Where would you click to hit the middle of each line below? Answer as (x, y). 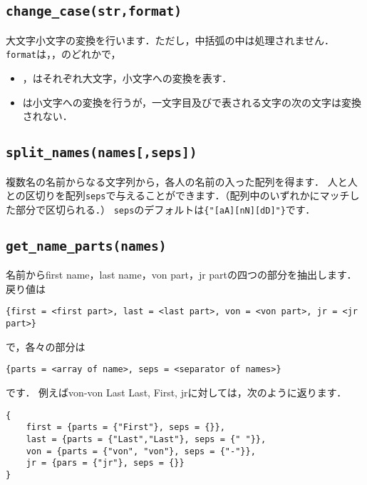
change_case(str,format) (94, 11)
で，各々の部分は (46, 346)
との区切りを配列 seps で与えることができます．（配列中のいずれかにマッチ (178, 195)
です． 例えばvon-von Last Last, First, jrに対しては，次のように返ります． (176, 392)
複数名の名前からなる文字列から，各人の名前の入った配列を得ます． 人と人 (182, 181)
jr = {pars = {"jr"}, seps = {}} (105, 463)
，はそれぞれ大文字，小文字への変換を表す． (127, 78)
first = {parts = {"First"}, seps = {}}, (125, 427)
